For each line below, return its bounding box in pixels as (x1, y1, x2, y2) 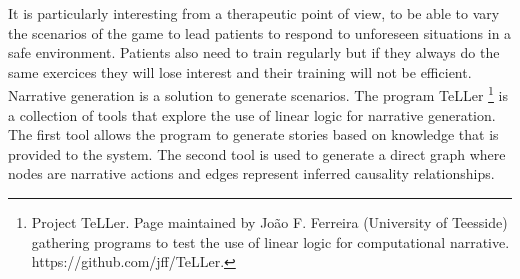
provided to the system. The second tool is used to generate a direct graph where (8, 143, 506, 164)
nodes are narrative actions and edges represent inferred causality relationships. (8, 163, 495, 184)
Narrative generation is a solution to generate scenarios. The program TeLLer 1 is (8, 82, 509, 106)
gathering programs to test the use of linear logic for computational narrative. (31, 231, 510, 252)
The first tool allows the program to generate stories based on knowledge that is (8, 124, 499, 145)
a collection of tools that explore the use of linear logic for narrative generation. (8, 104, 496, 125)
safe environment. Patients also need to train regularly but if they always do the (8, 42, 500, 63)
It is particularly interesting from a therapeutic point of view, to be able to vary (8, 3, 500, 23)
